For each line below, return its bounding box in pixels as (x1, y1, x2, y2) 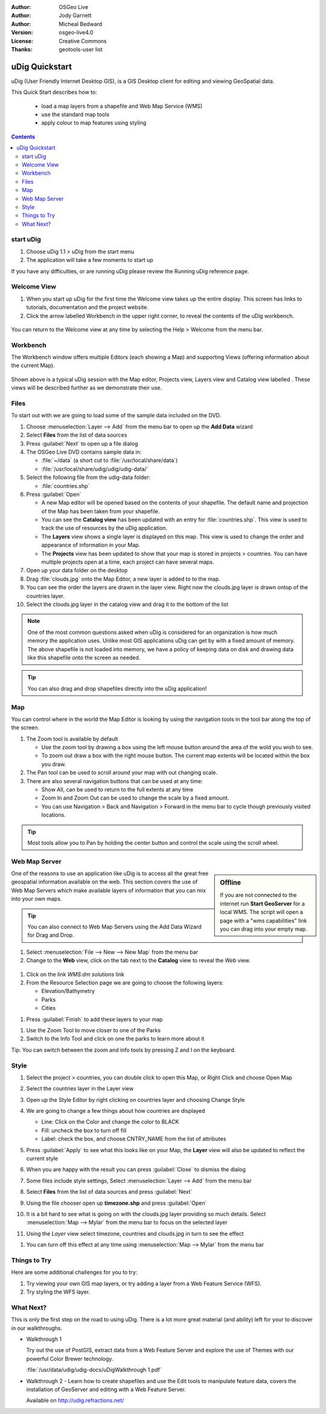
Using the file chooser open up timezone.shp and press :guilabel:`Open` (26, 1199, 207, 1207)
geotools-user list (59, 45, 103, 53)
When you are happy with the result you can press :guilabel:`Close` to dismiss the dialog (26, 1166, 246, 1173)
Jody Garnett (59, 12, 92, 19)
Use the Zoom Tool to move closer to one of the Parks (26, 1026, 161, 1034)
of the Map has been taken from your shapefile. (41, 507, 160, 515)
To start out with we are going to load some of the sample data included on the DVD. (11, 412, 222, 419)
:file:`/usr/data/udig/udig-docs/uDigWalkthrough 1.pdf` (26, 1366, 162, 1373)
